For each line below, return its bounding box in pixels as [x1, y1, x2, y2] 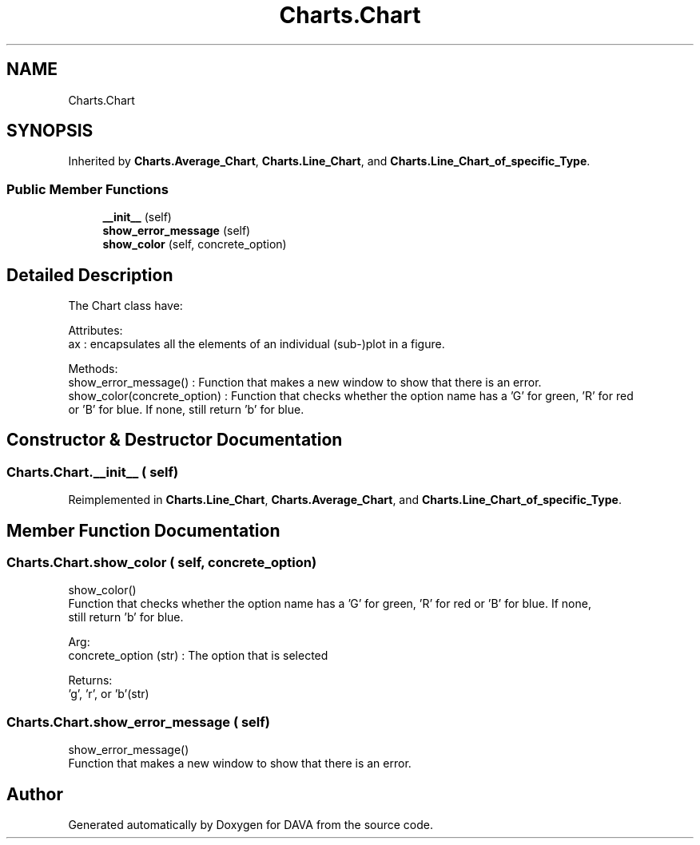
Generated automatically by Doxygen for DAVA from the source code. [68, 818, 434, 832]
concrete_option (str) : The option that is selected [68, 649, 328, 663]
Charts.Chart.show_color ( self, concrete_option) [6, 554, 317, 571]
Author [6, 784, 63, 804]
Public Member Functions [6, 181, 169, 197]
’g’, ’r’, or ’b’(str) [68, 687, 149, 701]
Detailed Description [6, 264, 173, 285]
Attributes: [68, 323, 123, 338]
